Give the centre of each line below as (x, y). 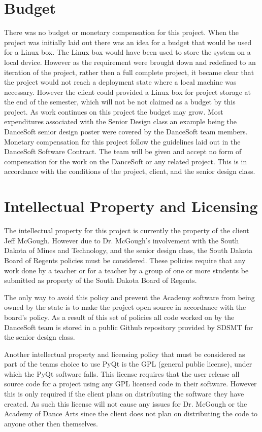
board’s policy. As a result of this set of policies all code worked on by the (119, 317)
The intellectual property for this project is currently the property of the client (127, 230)
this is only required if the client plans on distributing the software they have (124, 394)
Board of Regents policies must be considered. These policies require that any (125, 260)
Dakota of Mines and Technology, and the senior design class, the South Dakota (128, 250)
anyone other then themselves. (51, 423)
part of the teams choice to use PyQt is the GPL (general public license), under (128, 364)
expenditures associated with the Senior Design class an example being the (121, 121)
